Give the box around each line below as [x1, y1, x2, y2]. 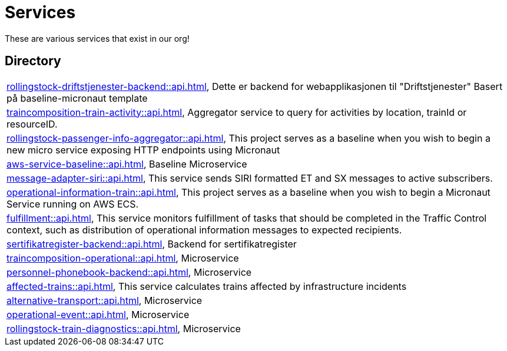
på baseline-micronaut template [6, 92, 148, 104]
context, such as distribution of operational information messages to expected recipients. [6, 223, 402, 236]
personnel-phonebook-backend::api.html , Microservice [6, 266, 252, 278]
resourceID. [6, 118, 58, 130]
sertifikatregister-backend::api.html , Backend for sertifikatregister [6, 238, 297, 250]
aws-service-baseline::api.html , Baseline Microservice [6, 158, 247, 170]
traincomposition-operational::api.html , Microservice [6, 252, 239, 264]
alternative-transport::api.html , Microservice [6, 294, 203, 306]
